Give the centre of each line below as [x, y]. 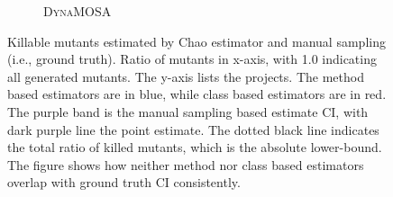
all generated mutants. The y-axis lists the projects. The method [186, 76]
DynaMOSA [78, 11]
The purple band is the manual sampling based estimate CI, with [188, 111]
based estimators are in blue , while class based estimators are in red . [197, 94]
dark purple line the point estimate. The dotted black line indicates [193, 129]
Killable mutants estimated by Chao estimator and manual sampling [196, 41]
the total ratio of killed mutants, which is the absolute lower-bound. [195, 147]
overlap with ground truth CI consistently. [124, 182]
